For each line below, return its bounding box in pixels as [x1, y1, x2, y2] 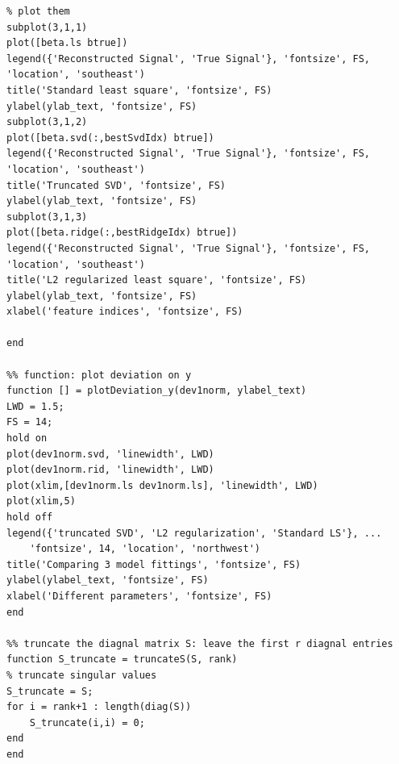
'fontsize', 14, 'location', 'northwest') [29, 543, 260, 555]
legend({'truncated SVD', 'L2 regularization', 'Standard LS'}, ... [6, 527, 382, 539]
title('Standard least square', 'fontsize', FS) [6, 84, 272, 96]
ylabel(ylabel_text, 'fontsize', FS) [6, 574, 209, 587]
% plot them [6, 6, 70, 17]
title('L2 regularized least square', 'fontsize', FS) [6, 274, 307, 286]
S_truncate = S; [6, 685, 94, 697]
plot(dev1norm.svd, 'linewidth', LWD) [6, 448, 214, 460]
